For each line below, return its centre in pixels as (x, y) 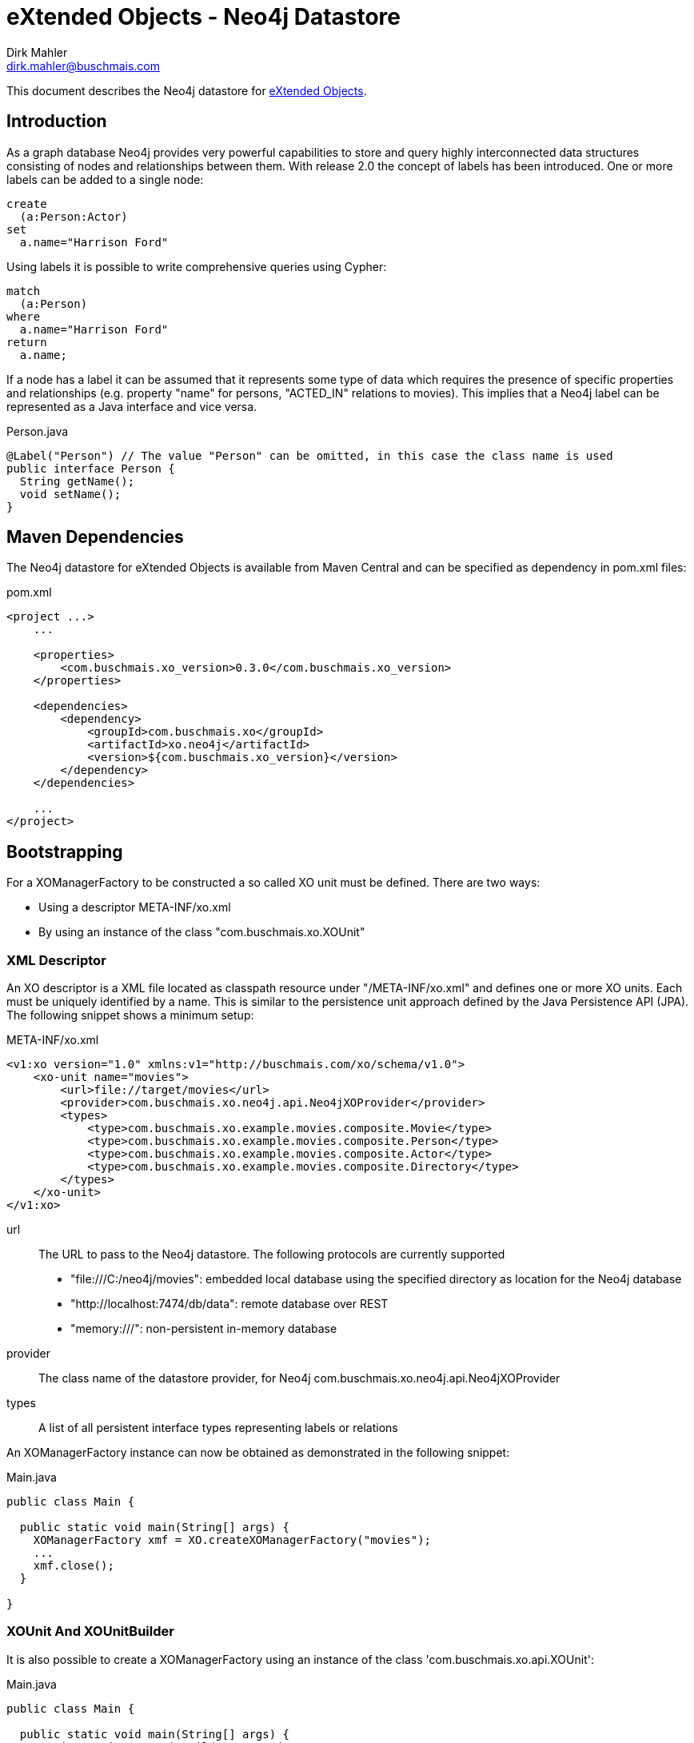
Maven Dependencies (95, 537)
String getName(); (77, 481)
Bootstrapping (65, 852)
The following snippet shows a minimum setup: (130, 1015)
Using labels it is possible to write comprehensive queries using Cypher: (197, 266)
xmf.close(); (74, 1566)
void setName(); (70, 494)
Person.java (38, 431)
